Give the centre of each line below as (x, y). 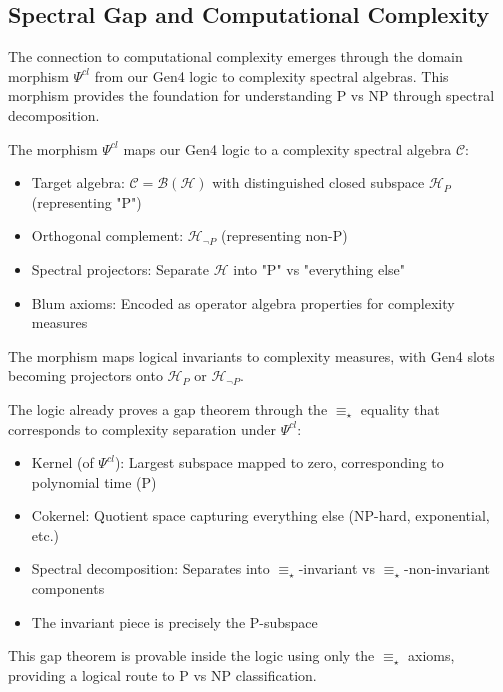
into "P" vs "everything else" (319, 268)
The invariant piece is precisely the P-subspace (174, 621)
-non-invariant (447, 568)
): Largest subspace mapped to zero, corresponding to (279, 462)
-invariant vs (337, 568)
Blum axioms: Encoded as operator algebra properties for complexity (243, 302)
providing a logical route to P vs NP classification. (162, 674)
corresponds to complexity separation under (142, 428)
